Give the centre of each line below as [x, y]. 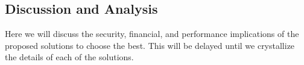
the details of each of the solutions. [69, 57]
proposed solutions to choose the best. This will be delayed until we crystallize [150, 45]
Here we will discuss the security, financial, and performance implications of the [152, 34]
